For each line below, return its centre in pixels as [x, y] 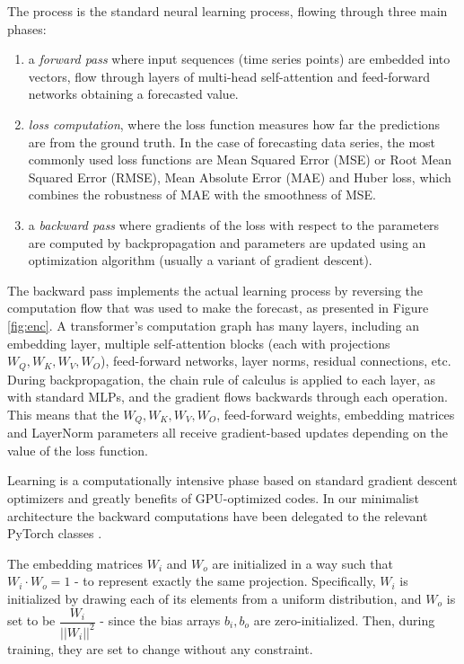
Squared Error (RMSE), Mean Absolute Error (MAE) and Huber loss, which [240, 177]
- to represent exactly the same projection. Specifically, [225, 581]
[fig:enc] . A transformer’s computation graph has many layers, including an [214, 325]
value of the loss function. [78, 450]
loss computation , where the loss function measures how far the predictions [234, 124]
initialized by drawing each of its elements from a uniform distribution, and [214, 598]
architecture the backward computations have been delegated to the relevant [218, 515]
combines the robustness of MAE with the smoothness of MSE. [202, 195]
